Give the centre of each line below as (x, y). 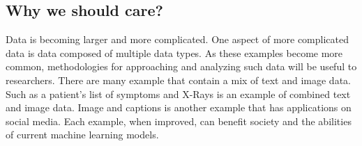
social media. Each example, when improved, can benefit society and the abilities (179, 121)
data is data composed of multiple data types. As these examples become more (174, 52)
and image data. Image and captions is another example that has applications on (179, 107)
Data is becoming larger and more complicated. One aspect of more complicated (178, 39)
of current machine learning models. (82, 135)
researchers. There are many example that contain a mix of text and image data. (178, 80)
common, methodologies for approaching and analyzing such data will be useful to (181, 66)
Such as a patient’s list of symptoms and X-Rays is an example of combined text (178, 94)
